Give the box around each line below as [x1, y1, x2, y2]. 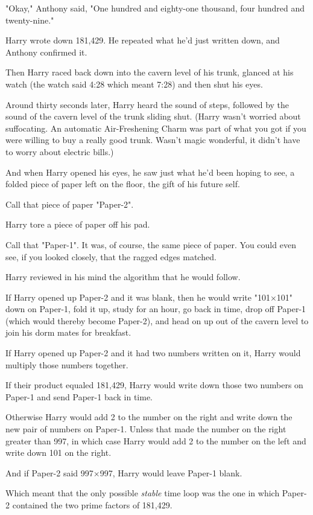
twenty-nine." [5, 13, 54, 26]
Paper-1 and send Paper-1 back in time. [5, 390, 153, 403]
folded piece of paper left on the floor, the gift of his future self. [5, 178, 240, 190]
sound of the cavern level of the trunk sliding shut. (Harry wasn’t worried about [5, 110, 301, 123]
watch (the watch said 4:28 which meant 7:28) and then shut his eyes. [5, 77, 263, 90]
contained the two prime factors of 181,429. [12, 499, 172, 511]
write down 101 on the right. [5, 446, 112, 459]
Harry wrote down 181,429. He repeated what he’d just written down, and [5, 34, 280, 46]
